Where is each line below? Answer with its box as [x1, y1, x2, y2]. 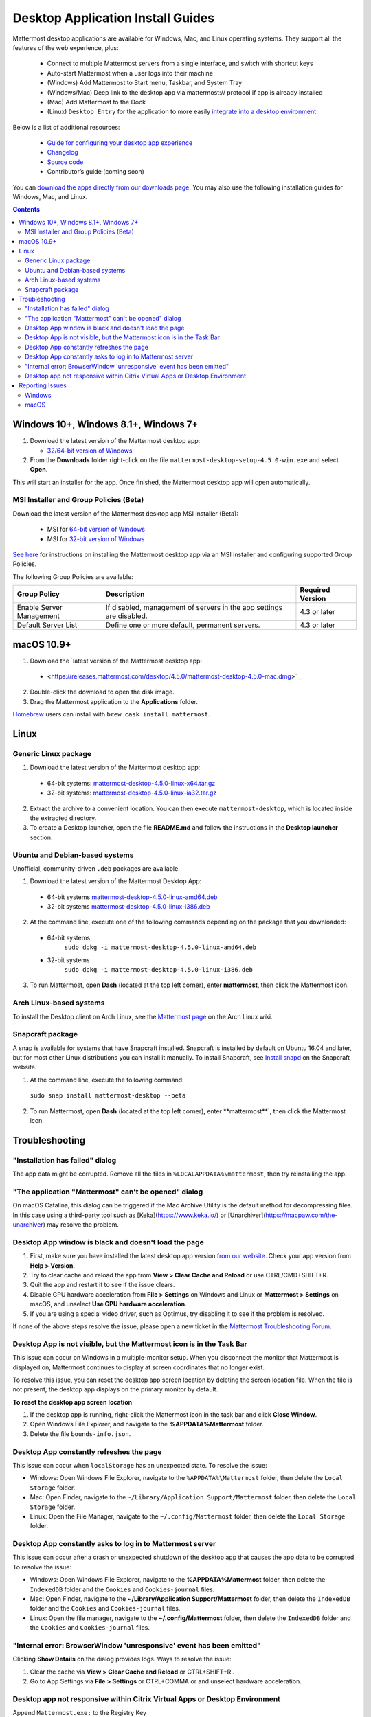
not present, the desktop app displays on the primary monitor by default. [12, 1385, 218, 1394]
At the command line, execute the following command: [30, 1076, 185, 1084]
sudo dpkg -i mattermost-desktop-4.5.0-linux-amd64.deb [64, 944, 257, 951]
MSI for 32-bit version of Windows [47, 534, 145, 543]
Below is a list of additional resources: [12, 123, 120, 131]
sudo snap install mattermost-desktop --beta [30, 1092, 186, 1100]
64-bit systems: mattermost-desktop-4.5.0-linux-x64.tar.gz [47, 779, 216, 787]
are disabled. [105, 611, 148, 621]
